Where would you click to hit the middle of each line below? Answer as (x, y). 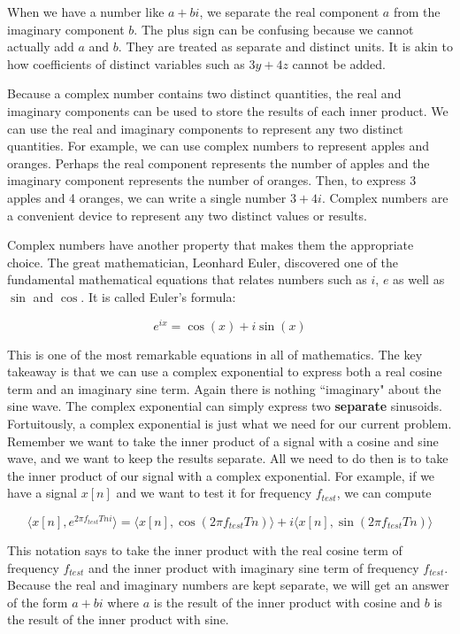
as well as (419, 279)
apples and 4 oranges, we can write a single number (147, 197)
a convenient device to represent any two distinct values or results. (187, 215)
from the (417, 12)
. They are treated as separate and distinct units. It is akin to (285, 46)
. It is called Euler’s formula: (158, 296)
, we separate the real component (289, 12)
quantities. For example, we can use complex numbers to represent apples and (218, 146)
